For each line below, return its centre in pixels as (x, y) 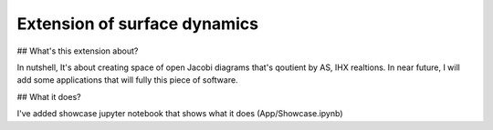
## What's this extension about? (78, 51)
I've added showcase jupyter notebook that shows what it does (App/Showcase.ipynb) (180, 114)
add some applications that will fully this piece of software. (127, 80)
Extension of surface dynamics (138, 24)
